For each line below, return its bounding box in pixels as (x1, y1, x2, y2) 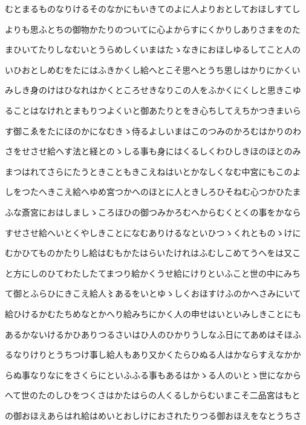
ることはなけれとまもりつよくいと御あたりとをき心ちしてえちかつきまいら (5, 104, 301, 116)
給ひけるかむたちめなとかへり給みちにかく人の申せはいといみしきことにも (5, 307, 301, 320)
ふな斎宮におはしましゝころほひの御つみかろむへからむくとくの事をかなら (5, 205, 301, 218)
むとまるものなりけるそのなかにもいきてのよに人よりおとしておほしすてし (5, 2, 301, 15)
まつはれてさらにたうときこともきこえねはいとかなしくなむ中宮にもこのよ (5, 165, 301, 177)
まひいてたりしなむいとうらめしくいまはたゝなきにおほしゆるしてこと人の (5, 43, 301, 56)
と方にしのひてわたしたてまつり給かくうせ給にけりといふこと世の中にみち (5, 266, 301, 279)
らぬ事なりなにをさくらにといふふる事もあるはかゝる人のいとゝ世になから (5, 368, 301, 381)
